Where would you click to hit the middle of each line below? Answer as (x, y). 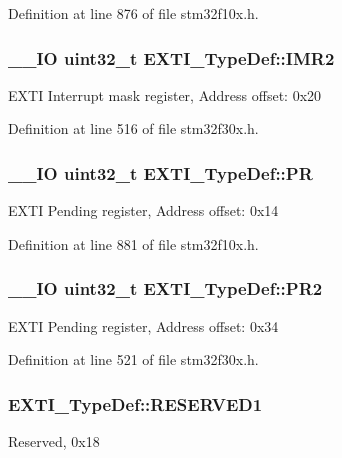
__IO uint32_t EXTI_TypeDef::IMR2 (171, 57)
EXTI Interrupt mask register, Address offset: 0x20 (165, 94)
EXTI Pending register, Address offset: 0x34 (143, 325)
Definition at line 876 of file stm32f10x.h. (133, 13)
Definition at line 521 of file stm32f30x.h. (133, 359)
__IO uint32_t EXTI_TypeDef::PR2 (165, 288)
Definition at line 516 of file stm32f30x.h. (133, 128)
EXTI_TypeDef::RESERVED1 (135, 403)
